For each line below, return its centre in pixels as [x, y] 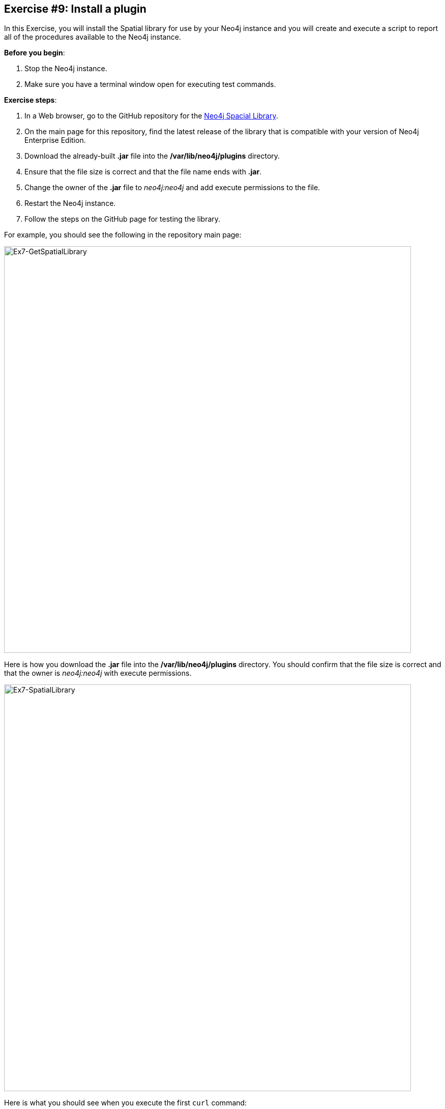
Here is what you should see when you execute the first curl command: [126, 1103]
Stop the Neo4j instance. [66, 69]
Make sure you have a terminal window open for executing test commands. [150, 84]
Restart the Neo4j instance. [70, 203]
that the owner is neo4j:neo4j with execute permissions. [98, 673]
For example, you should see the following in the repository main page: [123, 235]
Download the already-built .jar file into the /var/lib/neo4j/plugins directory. [152, 156]
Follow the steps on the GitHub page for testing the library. [123, 219]
